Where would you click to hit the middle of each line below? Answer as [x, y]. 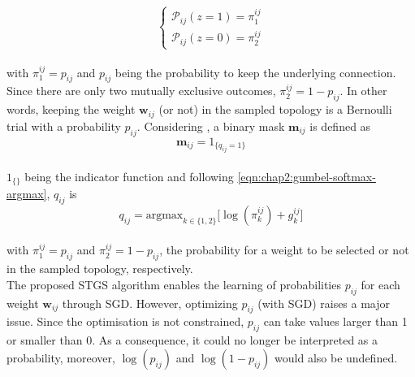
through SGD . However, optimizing [150, 303]
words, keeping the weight [71, 109]
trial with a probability [64, 126]
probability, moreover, [61, 357]
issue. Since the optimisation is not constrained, [125, 321]
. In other [363, 91]
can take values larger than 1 [335, 321]
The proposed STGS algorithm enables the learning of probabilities [174, 284]
